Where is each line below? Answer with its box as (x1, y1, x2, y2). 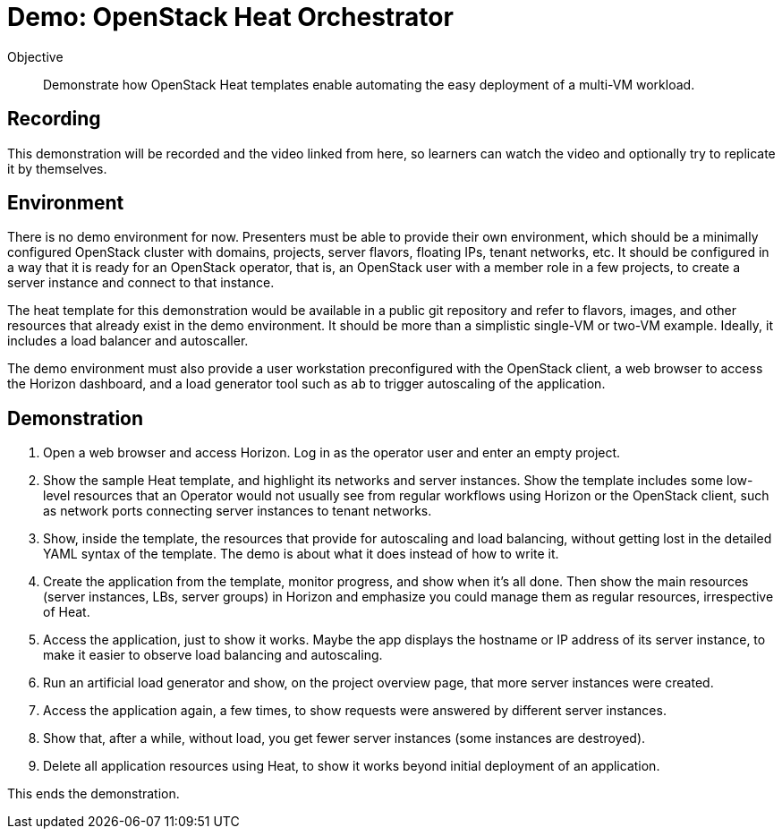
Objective (7, 48, 64, 64)
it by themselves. (7, 160, 107, 176)
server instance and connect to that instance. (7, 275, 275, 291)
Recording (7, 107, 101, 131)
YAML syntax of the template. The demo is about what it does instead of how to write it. (43, 546, 559, 562)
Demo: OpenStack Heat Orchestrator (7, 2, 454, 32)
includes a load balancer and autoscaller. (7, 333, 249, 349)
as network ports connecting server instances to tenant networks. (43, 503, 432, 519)
